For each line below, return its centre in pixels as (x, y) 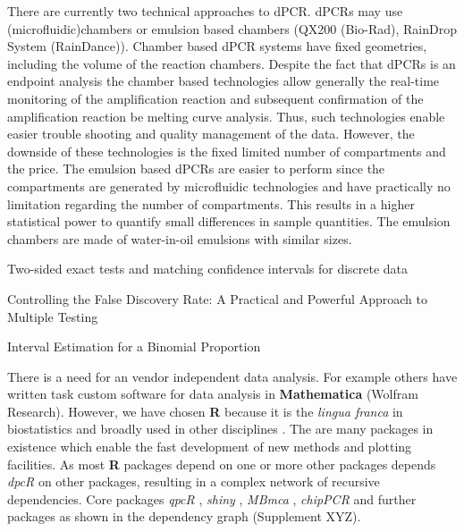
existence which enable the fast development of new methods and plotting (210, 447)
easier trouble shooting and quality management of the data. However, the (211, 134)
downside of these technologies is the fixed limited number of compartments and (227, 151)
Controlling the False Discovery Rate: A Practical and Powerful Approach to (217, 298)
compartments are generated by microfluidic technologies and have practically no (229, 186)
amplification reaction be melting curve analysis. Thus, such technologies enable (226, 116)
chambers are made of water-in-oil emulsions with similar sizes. (180, 238)
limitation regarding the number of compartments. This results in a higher (211, 203)
